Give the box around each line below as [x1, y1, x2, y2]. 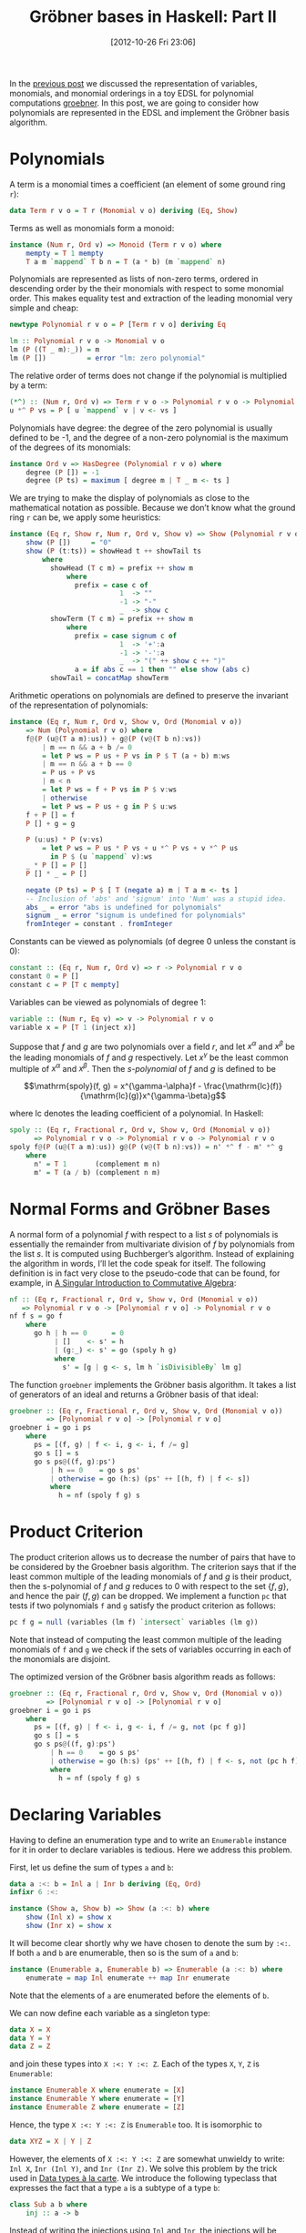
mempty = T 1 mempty [25, 249, 104, 258]
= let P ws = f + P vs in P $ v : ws [42, 785, 178, 794]
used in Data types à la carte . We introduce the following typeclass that [9, 2172, 278, 2183]
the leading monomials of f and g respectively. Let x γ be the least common [9, 1050, 289, 1063]
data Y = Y [9, 2034, 51, 2043]
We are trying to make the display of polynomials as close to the [9, 493, 250, 504]
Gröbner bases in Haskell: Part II [28, 6, 278, 27]
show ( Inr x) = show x [25, 1922, 112, 1931]
